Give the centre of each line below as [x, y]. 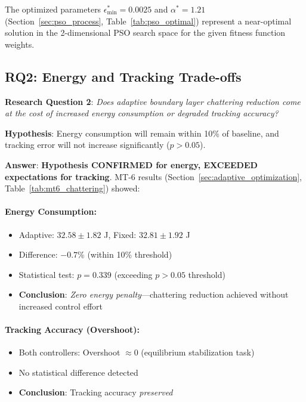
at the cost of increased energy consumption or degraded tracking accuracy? [142, 113]
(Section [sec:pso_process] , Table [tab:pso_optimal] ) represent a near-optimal [148, 21]
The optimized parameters [53, 9]
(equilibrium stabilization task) [198, 352]
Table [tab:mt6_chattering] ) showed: [72, 188]
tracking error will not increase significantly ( [87, 145]
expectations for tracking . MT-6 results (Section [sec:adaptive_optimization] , [153, 176]
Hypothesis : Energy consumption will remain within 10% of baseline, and [142, 133]
